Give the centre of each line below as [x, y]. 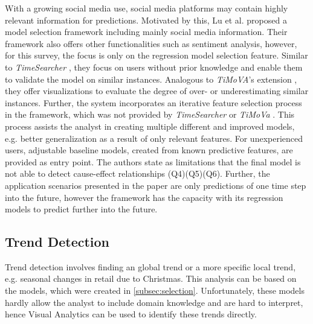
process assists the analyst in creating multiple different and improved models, [150, 126]
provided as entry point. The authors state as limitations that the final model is [153, 161]
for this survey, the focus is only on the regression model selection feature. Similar [156, 55]
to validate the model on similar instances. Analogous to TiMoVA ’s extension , [151, 79]
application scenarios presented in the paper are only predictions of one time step [156, 185]
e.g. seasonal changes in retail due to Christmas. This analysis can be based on [151, 278]
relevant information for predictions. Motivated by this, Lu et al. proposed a [146, 20]
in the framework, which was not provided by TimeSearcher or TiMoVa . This [150, 114]
